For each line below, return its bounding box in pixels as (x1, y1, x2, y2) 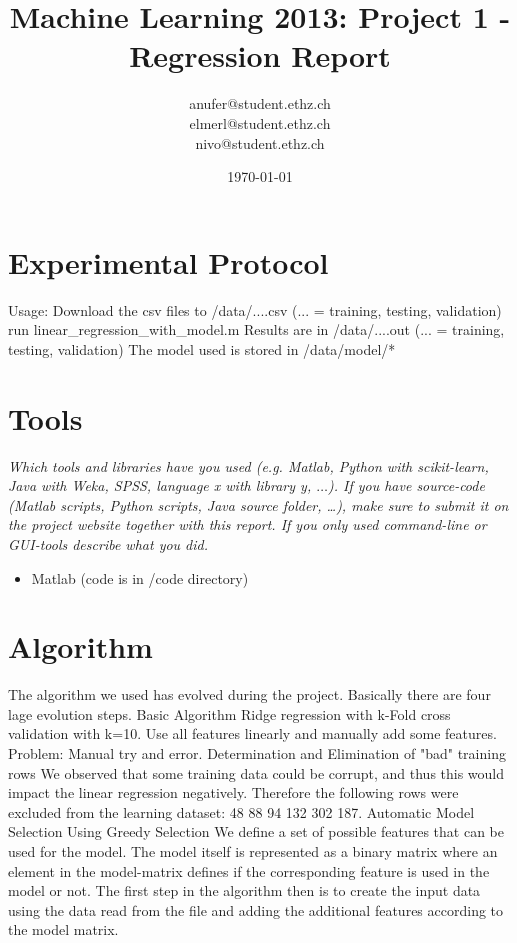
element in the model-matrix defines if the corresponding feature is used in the (8, 860, 490, 881)
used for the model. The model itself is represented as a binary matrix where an (8, 840, 498, 861)
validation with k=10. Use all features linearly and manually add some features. (8, 723, 497, 744)
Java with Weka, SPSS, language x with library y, (8, 475, 312, 496)
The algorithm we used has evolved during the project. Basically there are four (8, 684, 491, 705)
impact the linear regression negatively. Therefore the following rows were (8, 782, 459, 803)
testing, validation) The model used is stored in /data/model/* (8, 338, 396, 359)
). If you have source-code (327, 475, 485, 496)
